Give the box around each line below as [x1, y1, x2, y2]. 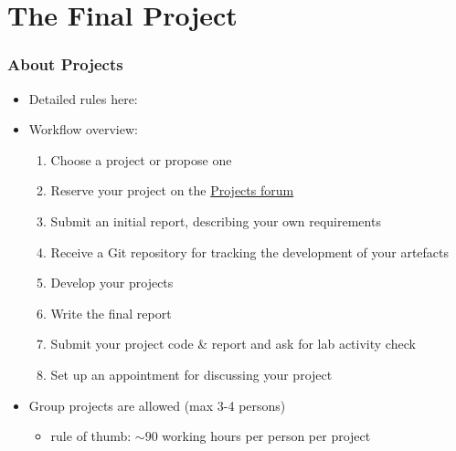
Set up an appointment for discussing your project [50, 364, 333, 383]
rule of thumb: [50, 426, 132, 446]
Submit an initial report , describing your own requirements [50, 211, 381, 230]
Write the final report [50, 303, 172, 322]
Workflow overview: [28, 120, 138, 139]
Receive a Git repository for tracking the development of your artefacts [50, 242, 450, 261]
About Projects [7, 53, 123, 76]
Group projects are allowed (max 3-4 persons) [28, 395, 286, 414]
